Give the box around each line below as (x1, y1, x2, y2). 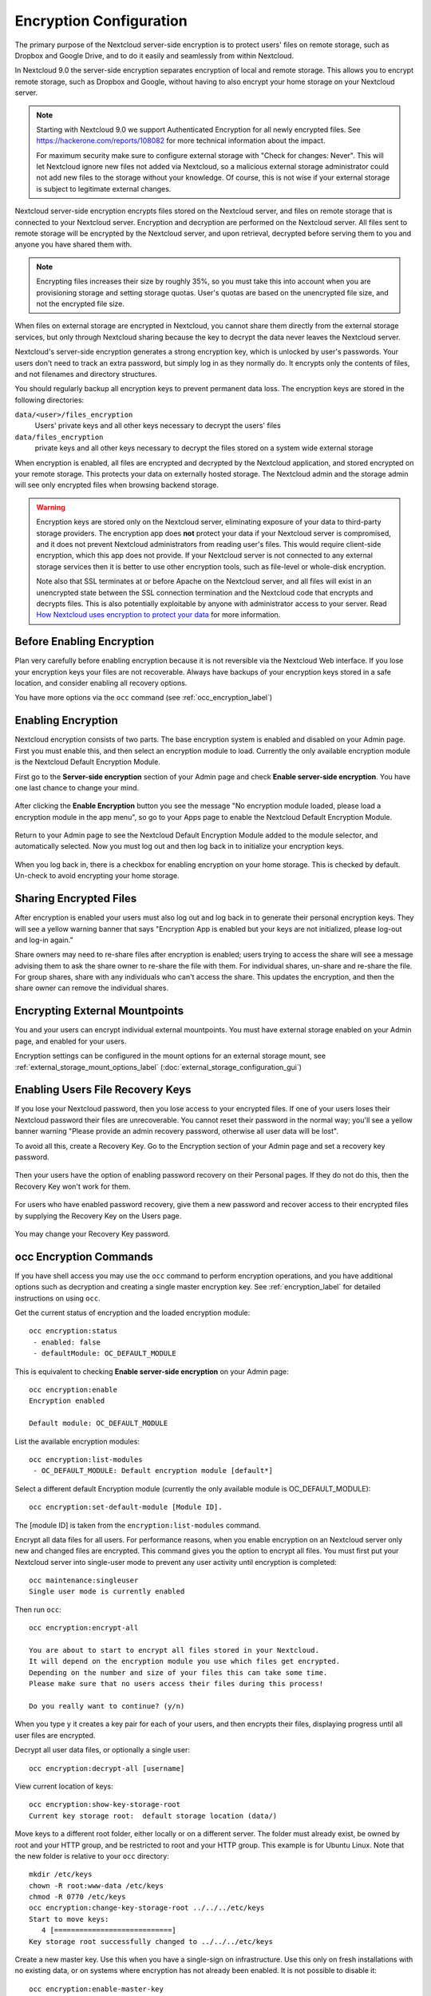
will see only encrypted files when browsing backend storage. (14, 480, 219, 490)
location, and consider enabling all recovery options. (14, 679, 188, 688)
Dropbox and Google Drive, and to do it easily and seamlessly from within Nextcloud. (14, 50, 295, 60)
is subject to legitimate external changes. (36, 184, 172, 193)
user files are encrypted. (14, 1730, 96, 1740)
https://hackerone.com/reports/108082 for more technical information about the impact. (36, 136, 326, 145)
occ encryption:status (29, 1326, 118, 1336)
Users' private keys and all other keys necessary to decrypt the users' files (34, 421, 281, 430)
